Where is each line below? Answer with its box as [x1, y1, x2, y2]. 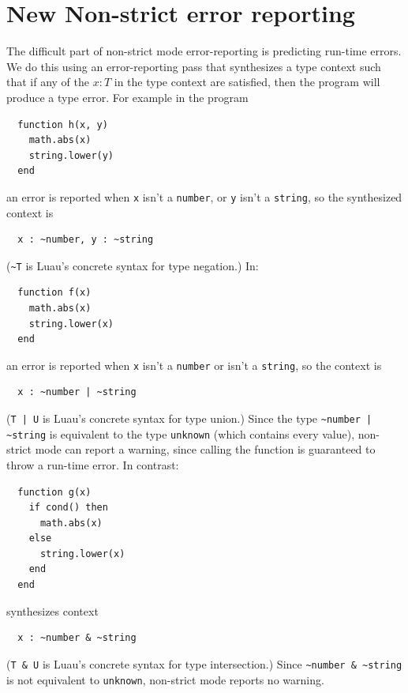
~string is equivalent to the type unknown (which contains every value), [6, 425, 355, 442]
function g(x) [17, 486, 92, 498]
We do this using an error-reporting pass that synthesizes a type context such [6, 58, 381, 74]
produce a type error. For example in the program [6, 89, 249, 105]
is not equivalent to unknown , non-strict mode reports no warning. [6, 671, 324, 687]
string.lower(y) [28, 149, 114, 161]
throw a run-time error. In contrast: [6, 456, 179, 473]
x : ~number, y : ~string [17, 234, 154, 246]
